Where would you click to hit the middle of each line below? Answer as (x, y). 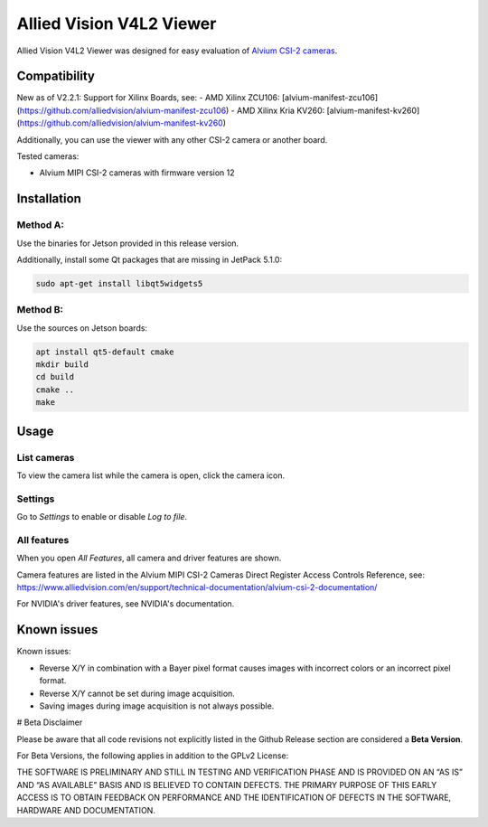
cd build (55, 377)
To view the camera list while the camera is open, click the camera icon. (151, 475)
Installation (49, 199)
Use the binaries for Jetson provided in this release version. (128, 243)
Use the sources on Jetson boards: (82, 328)
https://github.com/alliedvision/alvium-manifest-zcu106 (123, 110)
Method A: (41, 225)
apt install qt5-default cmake (105, 352)
